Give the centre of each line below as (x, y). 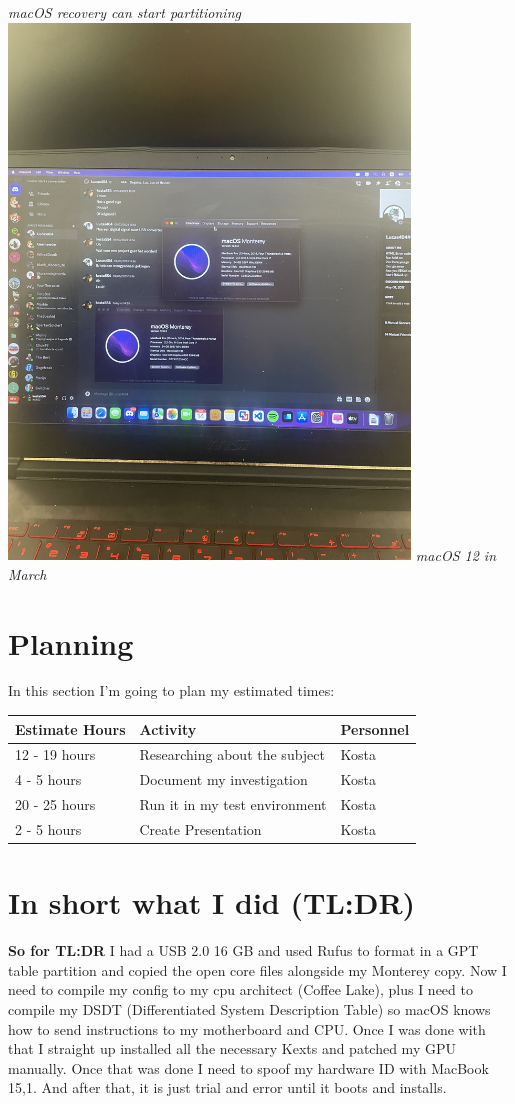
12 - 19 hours (55, 754)
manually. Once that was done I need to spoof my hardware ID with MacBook (248, 1067)
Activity (168, 728)
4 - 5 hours (48, 779)
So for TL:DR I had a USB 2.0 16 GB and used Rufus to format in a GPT (243, 950)
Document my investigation (223, 779)
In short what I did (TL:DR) (212, 902)
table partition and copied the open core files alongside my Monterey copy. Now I (257, 969)
